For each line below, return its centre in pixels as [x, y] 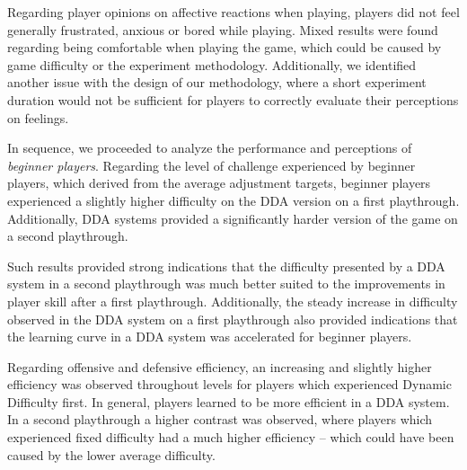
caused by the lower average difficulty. [111, 454]
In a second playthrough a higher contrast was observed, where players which [220, 419]
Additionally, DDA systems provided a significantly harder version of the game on [233, 218]
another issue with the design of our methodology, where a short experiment [217, 82]
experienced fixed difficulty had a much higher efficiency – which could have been [231, 437]
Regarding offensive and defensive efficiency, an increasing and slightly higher [220, 366]
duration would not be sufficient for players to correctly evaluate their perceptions [233, 99]
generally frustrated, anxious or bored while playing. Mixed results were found [223, 29]
